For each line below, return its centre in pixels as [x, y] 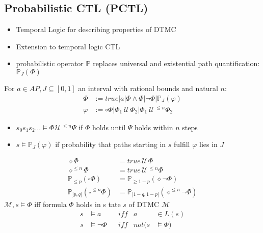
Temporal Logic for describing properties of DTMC [96, 29]
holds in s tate [98, 204]
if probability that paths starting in [111, 144]
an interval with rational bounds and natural [148, 88]
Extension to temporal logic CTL [68, 46]
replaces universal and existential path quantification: [176, 63]
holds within [154, 127]
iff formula [50, 204]
